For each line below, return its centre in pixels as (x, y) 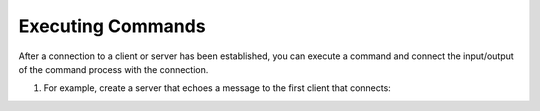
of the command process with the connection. (113, 69)
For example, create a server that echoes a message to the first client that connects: (217, 88)
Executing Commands (112, 26)
